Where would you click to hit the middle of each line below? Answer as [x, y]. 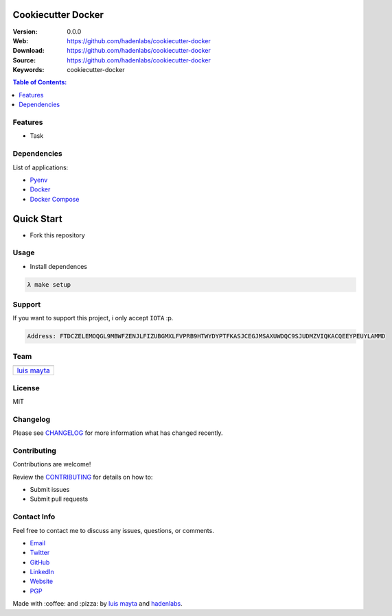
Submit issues [50, 489]
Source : [24, 60]
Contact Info [34, 517]
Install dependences [58, 266]
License [26, 388]
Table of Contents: [40, 82]
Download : [28, 51]
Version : [25, 32]
